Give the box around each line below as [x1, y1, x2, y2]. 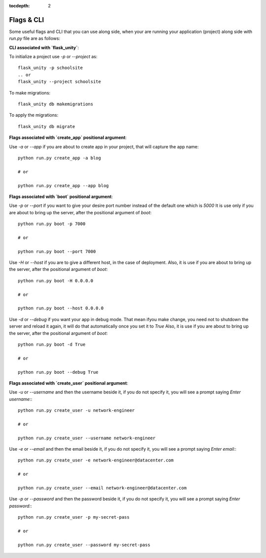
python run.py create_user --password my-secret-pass [18, 542, 150, 548]
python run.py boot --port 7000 [18, 249, 96, 254]
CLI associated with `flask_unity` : [9, 44, 79, 50]
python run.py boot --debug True [18, 369, 99, 375]
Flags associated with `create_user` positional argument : [9, 380, 128, 386]
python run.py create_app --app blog [18, 183, 109, 188]
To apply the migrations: [9, 112, 59, 118]
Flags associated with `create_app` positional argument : [9, 134, 127, 140]
